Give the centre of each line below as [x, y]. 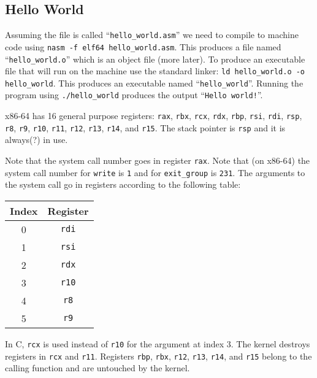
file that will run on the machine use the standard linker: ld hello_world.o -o [155, 71]
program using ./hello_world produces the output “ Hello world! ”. [134, 95]
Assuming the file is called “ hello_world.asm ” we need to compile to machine [152, 35]
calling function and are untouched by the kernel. [97, 368]
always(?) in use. [36, 140]
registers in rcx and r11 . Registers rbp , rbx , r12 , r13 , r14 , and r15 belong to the [158, 356]
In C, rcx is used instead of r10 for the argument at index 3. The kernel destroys [158, 343]
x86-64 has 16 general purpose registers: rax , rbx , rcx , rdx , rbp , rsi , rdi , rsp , [154, 116]
